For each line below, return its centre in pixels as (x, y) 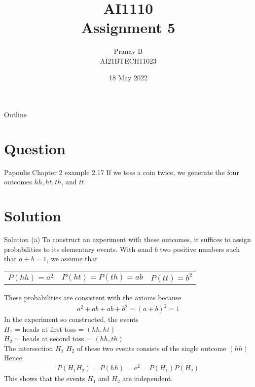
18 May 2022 (128, 77)
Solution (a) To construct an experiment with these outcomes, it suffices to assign (127, 239)
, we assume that (72, 259)
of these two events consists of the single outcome (151, 348)
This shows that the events (45, 378)
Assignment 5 (128, 27)
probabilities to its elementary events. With (70, 249)
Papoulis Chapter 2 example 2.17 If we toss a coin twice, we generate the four (122, 172)
